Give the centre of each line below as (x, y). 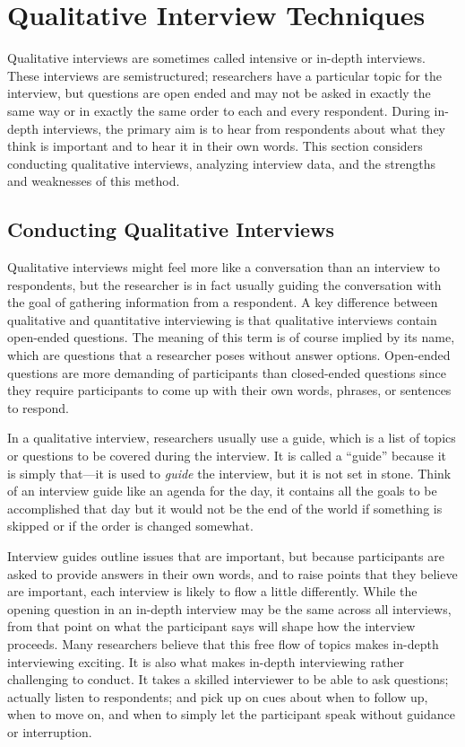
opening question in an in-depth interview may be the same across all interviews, (229, 608)
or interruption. (50, 731)
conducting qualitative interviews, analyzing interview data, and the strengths (221, 163)
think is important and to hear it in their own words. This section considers (215, 146)
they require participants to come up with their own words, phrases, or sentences (229, 390)
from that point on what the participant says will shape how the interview (211, 626)
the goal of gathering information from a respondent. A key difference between (223, 302)
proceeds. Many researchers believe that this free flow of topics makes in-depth (223, 643)
